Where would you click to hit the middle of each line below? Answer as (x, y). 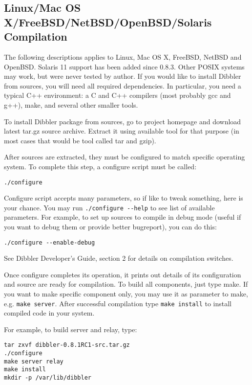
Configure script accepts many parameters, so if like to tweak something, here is (124, 198)
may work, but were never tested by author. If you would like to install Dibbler (123, 76)
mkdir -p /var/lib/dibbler (48, 378)
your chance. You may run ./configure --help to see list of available (109, 207)
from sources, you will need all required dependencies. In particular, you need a (123, 85)
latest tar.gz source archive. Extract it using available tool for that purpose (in (122, 131)
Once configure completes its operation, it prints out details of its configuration (123, 274)
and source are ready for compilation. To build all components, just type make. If (126, 284)
